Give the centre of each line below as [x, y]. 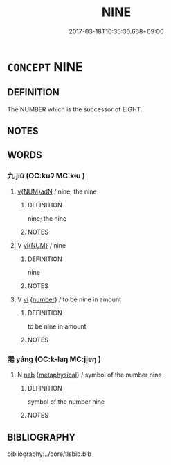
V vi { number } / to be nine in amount [69, 299]
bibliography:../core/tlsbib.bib [49, 454]
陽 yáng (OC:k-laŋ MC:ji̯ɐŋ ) [54, 359]
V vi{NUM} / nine [42, 245]
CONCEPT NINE [45, 66]
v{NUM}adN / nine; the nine [57, 191]
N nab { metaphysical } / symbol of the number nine [89, 375]
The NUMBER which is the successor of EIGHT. [75, 109]
